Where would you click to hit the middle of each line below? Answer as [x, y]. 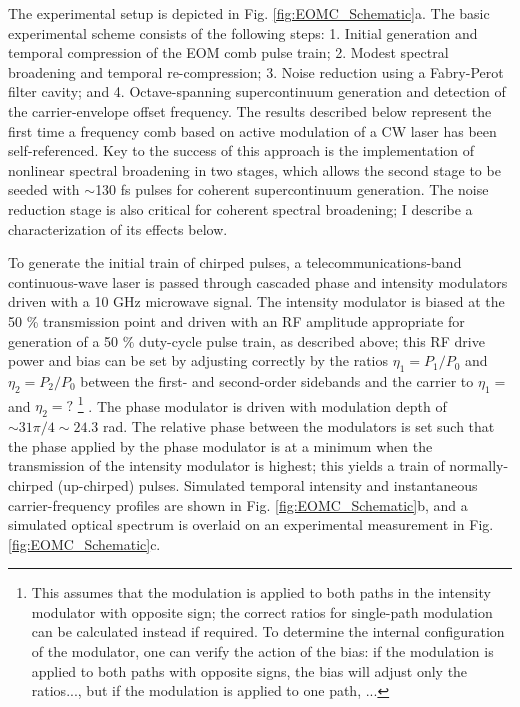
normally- [479, 465]
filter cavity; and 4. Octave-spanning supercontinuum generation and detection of [257, 91]
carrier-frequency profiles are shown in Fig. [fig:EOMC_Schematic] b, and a [238, 504]
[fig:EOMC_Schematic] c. [84, 543]
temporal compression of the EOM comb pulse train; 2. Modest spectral [228, 52]
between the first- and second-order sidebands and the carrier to [277, 380]
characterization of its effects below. [118, 228]
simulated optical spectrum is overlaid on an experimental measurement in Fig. [251, 524]
